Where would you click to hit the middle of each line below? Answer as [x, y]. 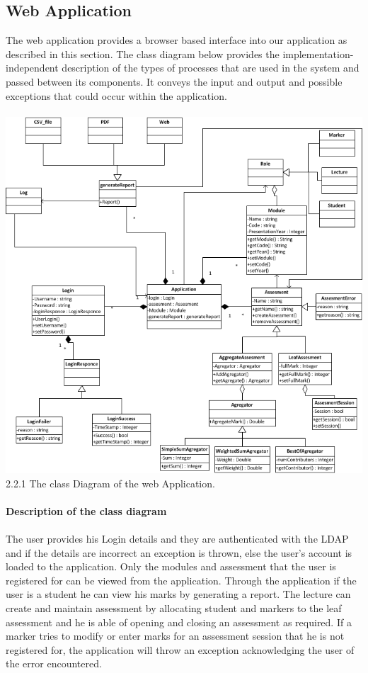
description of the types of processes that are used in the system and [211, 68]
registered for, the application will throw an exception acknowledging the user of [180, 649]
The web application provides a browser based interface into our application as [177, 40]
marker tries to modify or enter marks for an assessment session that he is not [175, 636]
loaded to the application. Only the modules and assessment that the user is [171, 566]
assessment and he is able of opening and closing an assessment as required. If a [179, 622]
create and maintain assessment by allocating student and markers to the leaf [174, 608]
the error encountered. [54, 663]
